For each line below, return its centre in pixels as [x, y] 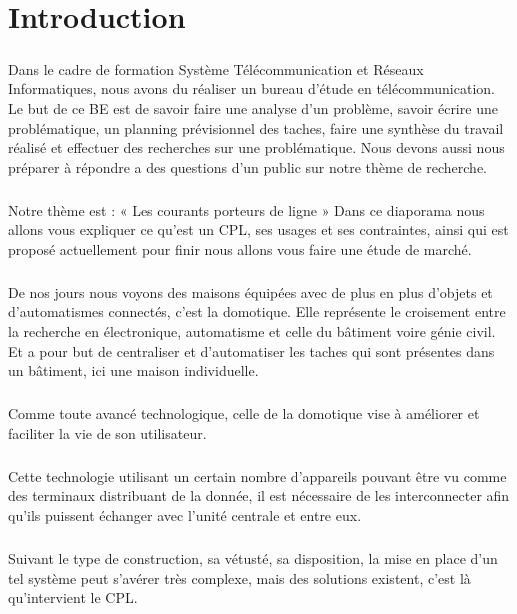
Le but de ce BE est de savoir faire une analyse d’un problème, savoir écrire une [253, 107]
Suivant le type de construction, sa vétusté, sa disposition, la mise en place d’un [253, 557]
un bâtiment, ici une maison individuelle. [133, 370]
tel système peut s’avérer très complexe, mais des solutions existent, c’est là [239, 577]
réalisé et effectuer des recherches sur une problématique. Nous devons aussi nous [256, 147]
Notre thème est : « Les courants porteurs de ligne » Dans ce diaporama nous [246, 209]
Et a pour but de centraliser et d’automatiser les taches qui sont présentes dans [251, 350]
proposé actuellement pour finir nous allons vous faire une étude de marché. [240, 248]
